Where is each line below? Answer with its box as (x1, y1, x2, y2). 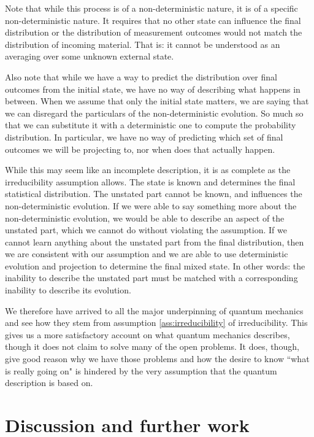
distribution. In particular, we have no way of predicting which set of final (5, 130, 283, 143)
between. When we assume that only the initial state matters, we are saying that (5, 95, 309, 107)
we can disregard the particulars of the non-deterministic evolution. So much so (5, 106, 304, 119)
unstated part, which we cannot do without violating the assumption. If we (5, 223, 287, 236)
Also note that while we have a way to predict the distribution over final (5, 70, 277, 83)
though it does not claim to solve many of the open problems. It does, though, (5, 340, 299, 353)
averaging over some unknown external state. (5, 50, 174, 63)
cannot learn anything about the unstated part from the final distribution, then (5, 235, 304, 248)
